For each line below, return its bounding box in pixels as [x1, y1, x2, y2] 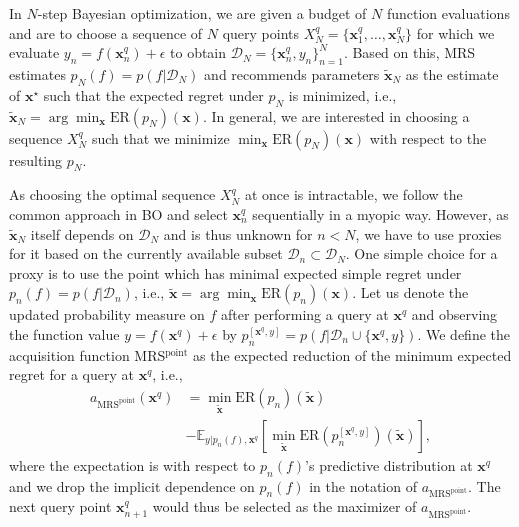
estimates [9, 63, 66, 84]
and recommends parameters [204, 63, 380, 84]
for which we [416, 22, 495, 43]
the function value [9, 323, 120, 344]
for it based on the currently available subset [9, 243, 283, 264]
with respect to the [369, 127, 487, 148]
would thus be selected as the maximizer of [152, 496, 417, 517]
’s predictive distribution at [305, 454, 473, 475]
